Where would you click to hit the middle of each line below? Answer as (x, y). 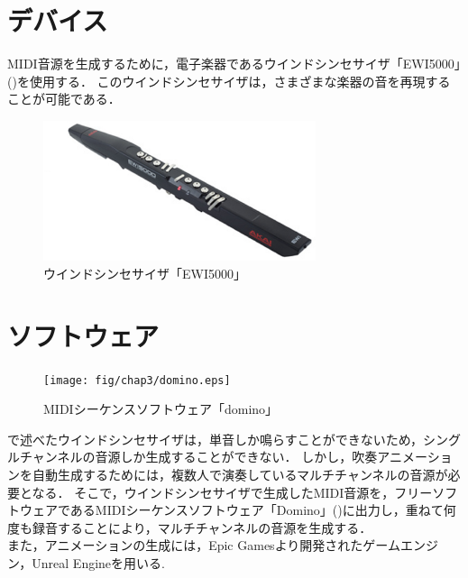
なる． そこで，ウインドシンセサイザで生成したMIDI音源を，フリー (232, 492)
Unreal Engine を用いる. (98, 562)
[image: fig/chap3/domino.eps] (137, 380)
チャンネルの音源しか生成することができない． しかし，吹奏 (198, 457)
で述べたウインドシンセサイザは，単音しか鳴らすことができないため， (216, 439)
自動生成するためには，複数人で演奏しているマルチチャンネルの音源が (240, 474)
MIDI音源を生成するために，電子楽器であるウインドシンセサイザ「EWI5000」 (234, 64)
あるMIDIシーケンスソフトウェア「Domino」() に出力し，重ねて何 (263, 510)
